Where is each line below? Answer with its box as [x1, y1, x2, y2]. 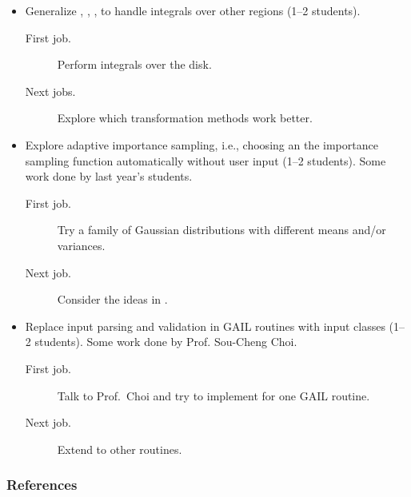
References [6, 475, 78, 495]
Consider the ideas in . [57, 291, 168, 308]
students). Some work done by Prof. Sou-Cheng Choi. [34, 333, 297, 350]
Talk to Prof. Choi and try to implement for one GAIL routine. [57, 387, 370, 404]
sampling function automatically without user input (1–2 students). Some [25, 152, 386, 169]
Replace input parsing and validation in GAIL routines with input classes [25, 317, 385, 334]
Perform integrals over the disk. [57, 56, 212, 73]
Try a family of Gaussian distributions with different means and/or [57, 221, 386, 238]
